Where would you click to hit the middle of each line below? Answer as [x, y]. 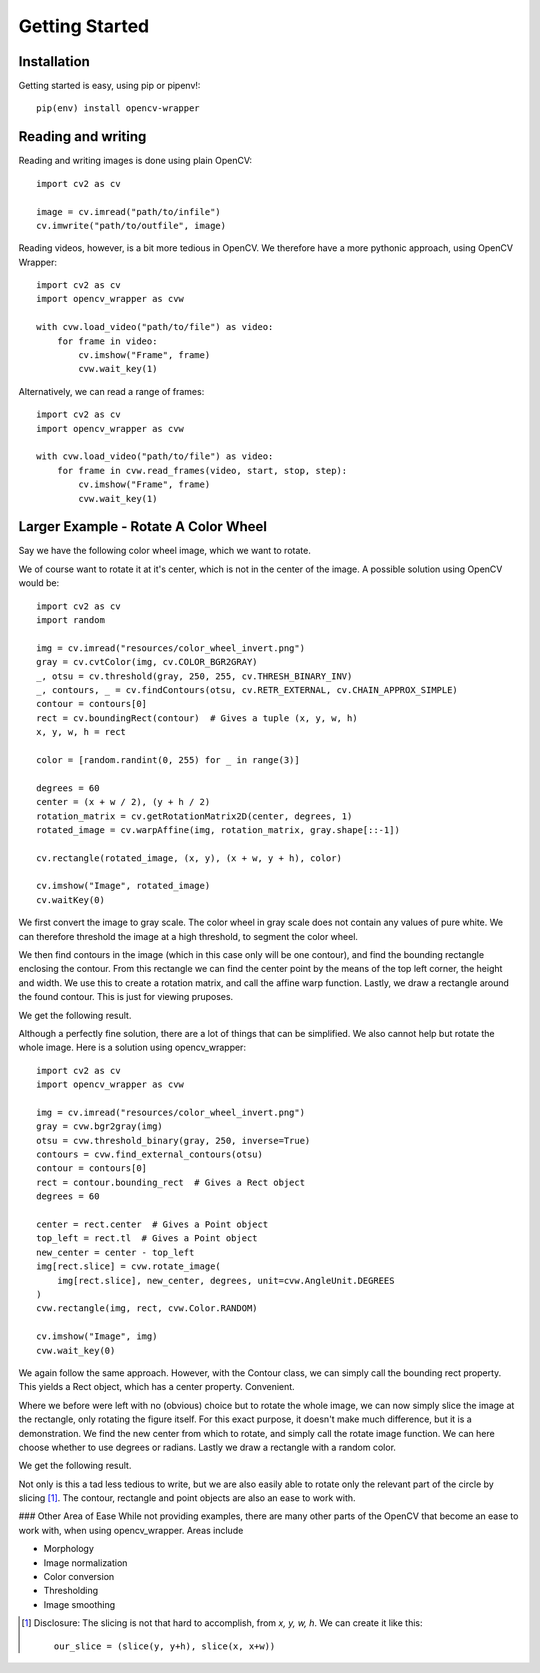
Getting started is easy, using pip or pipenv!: [109, 86]
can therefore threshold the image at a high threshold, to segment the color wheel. [188, 936]
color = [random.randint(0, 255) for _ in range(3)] [168, 759]
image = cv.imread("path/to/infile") [129, 211]
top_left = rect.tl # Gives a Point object [147, 1238]
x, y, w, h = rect [81, 732]
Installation [54, 61]
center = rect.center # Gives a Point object [152, 1224]
